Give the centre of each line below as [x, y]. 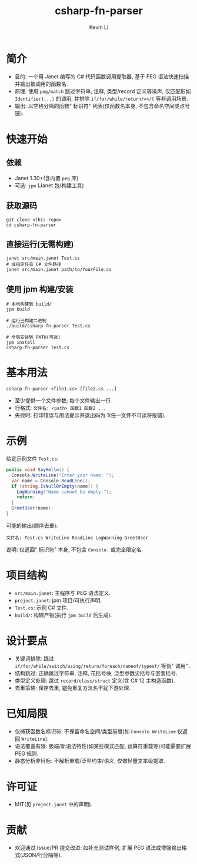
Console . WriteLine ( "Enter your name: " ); [63, 475]
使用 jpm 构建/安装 [40, 289]
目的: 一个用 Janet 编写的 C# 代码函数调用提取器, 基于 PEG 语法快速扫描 [102, 76]
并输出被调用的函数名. [41, 84]
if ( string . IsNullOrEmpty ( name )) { [55, 486]
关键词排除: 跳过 [34, 658]
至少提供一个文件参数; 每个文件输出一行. [63, 400]
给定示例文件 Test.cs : [32, 459]
